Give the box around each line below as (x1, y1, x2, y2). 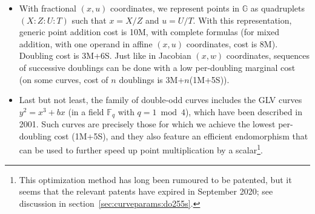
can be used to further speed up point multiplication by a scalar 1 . (19, 142, 263, 156)
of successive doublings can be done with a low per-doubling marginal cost (19, 61, 296, 73)
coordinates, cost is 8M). (186, 37, 278, 50)
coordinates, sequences (226, 49, 310, 62)
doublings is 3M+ (119, 73, 185, 85)
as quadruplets (250, 2, 305, 14)
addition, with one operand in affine (19, 37, 153, 50)
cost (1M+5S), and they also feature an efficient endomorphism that (54, 129, 308, 142)
